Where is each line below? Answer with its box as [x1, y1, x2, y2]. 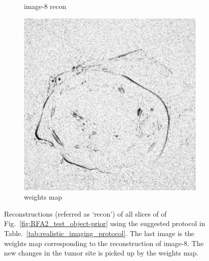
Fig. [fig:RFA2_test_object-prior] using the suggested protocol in [4, 218, 206, 229]
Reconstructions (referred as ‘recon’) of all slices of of [4, 208, 167, 219]
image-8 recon [24, 1, 66, 11]
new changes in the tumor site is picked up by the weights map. [4, 248, 199, 258]
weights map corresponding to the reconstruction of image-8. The [4, 238, 204, 248]
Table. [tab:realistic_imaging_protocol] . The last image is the [4, 228, 195, 238]
